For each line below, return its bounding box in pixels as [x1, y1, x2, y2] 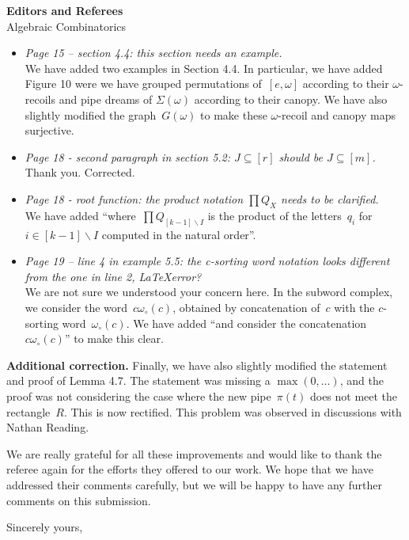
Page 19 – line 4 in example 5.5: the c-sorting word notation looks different [25, 253, 390, 269]
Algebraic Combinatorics [6, 17, 127, 34]
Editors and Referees [6, 2, 123, 18]
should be [278, 148, 323, 165]
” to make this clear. [64, 330, 164, 347]
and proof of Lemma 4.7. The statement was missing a [6, 372, 271, 389]
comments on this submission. [6, 492, 151, 508]
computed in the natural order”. [101, 226, 256, 242]
